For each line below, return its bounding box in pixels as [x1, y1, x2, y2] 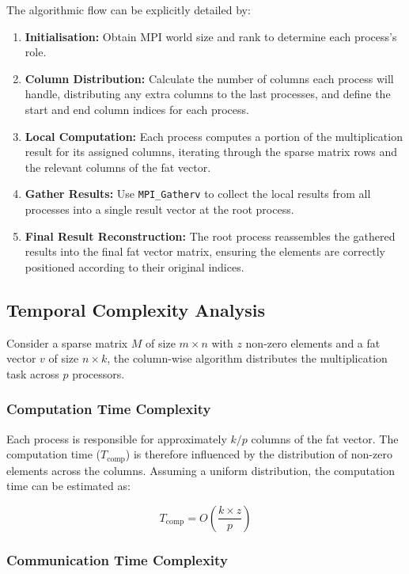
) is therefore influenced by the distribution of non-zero [125, 446, 392, 462]
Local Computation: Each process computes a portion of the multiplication [25, 127, 403, 144]
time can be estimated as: [6, 477, 131, 494]
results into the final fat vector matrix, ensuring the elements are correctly [25, 243, 385, 260]
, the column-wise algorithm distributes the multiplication [107, 350, 388, 367]
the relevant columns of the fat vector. [25, 158, 211, 175]
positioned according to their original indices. [25, 258, 244, 275]
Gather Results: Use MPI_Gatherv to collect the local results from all [25, 185, 371, 202]
